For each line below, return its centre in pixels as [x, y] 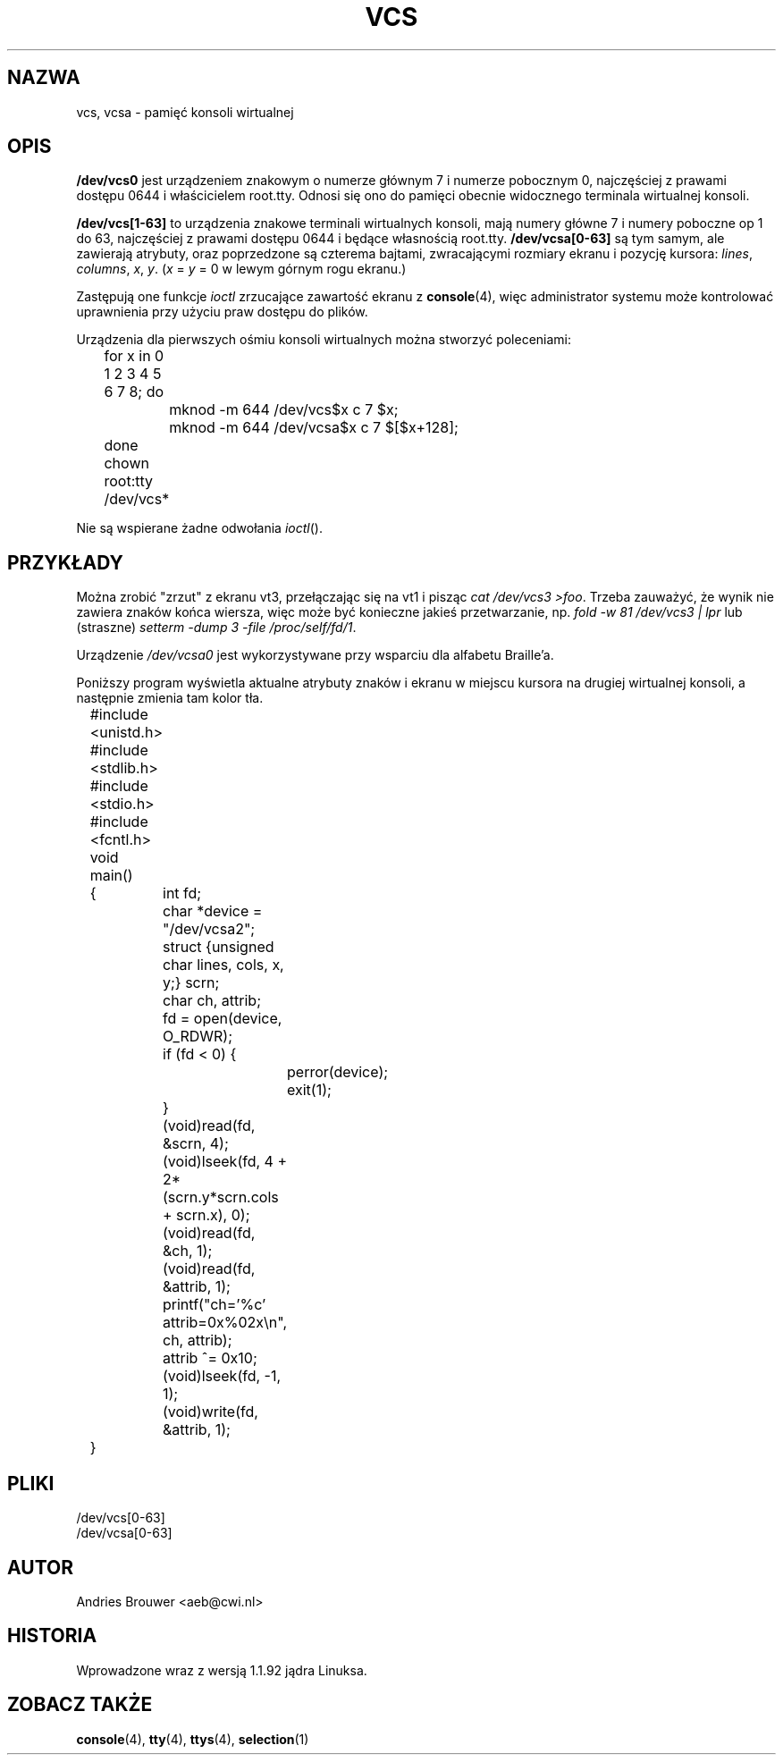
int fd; [182, 894]
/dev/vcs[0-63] [121, 1518]
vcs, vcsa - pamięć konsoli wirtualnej [185, 112]
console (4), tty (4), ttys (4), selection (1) [193, 1739]
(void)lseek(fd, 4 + [225, 1162]
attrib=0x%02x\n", [225, 1323]
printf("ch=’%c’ [215, 1305]
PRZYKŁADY [65, 562]
